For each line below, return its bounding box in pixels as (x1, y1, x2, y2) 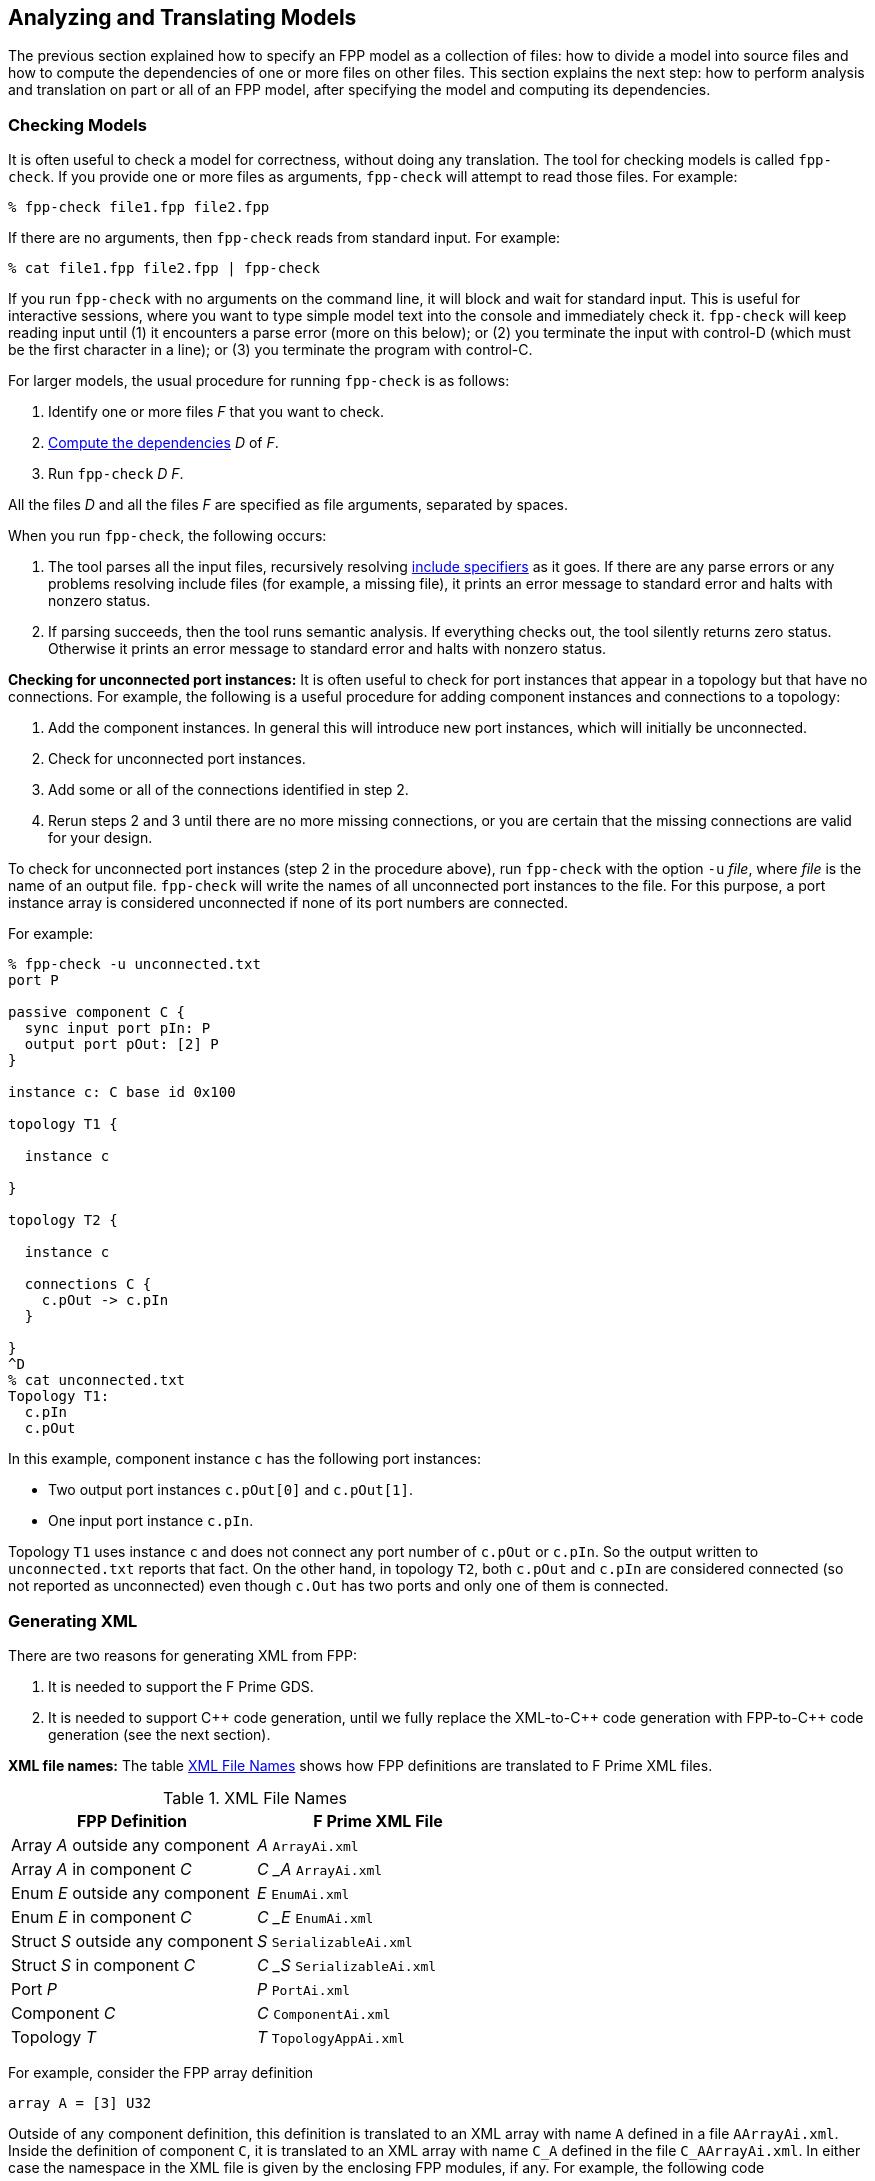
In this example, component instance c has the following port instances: (8, 1450, 481, 1468)
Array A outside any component (11, 1834, 250, 1855)
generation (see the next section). (48, 1725, 271, 1743)
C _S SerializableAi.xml (257, 1954, 437, 1975)
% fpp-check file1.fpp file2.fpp (8, 199, 270, 216)
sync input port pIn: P (24, 1020, 211, 1037)
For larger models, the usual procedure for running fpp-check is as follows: (8, 372, 510, 390)
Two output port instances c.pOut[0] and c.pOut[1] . (48, 1481, 413, 1499)
